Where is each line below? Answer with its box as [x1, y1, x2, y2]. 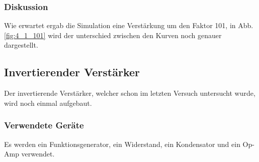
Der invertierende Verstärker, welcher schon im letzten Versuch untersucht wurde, [4, 88, 255, 98]
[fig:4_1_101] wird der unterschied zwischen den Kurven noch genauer [4, 30, 222, 40]
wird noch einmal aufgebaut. [4, 97, 92, 108]
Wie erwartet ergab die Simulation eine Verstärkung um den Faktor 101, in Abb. [4, 20, 253, 31]
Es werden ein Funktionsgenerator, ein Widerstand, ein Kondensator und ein [4, 138, 240, 149]
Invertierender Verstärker [4, 64, 140, 80]
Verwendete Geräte [4, 119, 84, 131]
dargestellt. [4, 40, 38, 50]
